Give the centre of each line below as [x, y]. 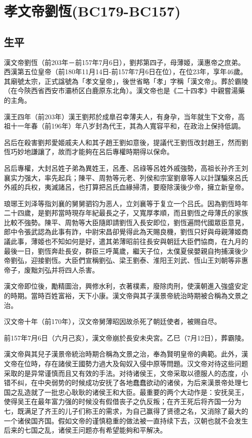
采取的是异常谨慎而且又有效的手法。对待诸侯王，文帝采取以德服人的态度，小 [126, 373]
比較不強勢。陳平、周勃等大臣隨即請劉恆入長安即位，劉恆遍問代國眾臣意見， [126, 222]
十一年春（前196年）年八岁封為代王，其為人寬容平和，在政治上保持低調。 [127, 126]
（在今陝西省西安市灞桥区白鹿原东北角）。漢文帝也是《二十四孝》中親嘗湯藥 [124, 90]
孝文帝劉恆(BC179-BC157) [92, 11]
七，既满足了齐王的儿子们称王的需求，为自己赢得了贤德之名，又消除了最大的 [126, 411]
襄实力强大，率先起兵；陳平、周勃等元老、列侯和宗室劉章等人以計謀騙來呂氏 [126, 177]
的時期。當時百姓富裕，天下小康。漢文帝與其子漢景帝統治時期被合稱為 [116, 296]
